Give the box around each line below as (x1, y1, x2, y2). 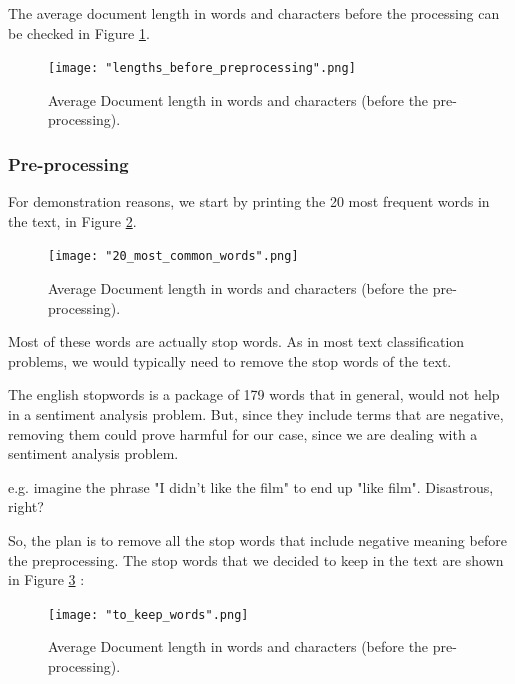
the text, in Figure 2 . (8, 210, 137, 231)
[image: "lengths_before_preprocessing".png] (48, 61, 356, 76)
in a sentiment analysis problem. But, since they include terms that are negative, (8, 404, 504, 425)
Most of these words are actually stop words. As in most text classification (8, 331, 465, 352)
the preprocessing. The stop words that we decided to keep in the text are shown (8, 549, 504, 570)
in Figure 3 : (8, 569, 85, 590)
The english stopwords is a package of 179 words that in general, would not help (8, 384, 500, 405)
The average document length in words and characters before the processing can (8, 3, 500, 23)
